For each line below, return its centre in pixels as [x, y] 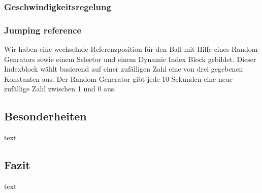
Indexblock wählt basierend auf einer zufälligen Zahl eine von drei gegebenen [124, 69]
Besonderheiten [45, 116]
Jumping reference [43, 30]
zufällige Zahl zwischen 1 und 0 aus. [60, 89]
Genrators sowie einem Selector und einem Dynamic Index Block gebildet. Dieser [130, 59]
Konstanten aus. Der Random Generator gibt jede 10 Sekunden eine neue [118, 78]
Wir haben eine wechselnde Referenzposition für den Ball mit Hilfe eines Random [131, 49]
